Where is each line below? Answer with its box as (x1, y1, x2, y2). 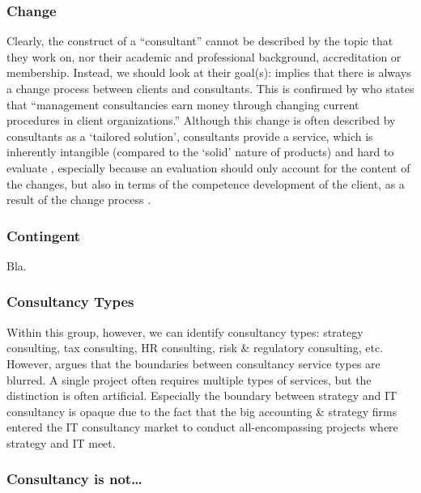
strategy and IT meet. (6, 434, 116, 451)
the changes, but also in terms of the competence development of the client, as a (6, 175, 405, 192)
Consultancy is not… (6, 469, 142, 489)
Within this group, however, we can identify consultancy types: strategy (6, 323, 364, 340)
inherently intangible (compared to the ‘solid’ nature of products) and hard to (6, 143, 394, 160)
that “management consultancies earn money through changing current (6, 96, 359, 113)
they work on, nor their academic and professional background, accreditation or (6, 48, 402, 65)
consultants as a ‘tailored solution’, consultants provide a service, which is (6, 127, 373, 144)
